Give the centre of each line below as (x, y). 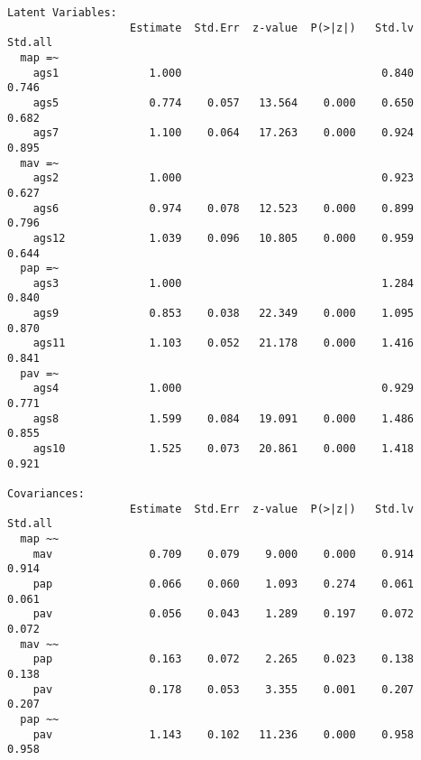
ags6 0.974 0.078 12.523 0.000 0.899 (224, 208)
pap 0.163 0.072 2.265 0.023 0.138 (224, 659)
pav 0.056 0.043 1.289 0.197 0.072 (224, 614)
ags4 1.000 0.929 (224, 389)
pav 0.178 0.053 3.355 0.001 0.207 (224, 689)
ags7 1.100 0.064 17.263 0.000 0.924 (224, 133)
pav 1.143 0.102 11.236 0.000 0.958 (224, 734)
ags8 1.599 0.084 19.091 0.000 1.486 (224, 418)
